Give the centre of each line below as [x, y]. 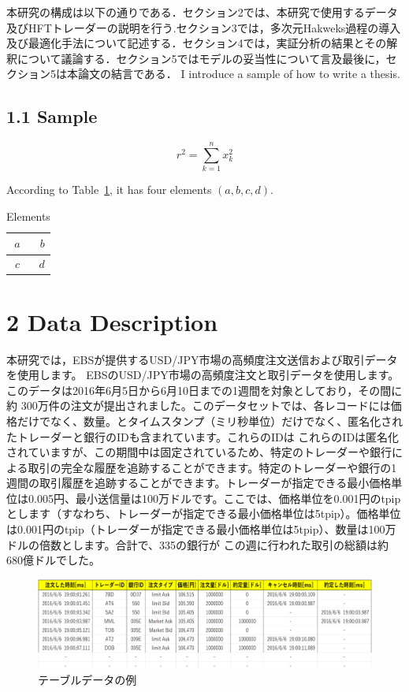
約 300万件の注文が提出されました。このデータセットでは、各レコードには [199, 406]
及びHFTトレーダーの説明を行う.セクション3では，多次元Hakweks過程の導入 [204, 27]
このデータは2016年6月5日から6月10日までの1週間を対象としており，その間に [204, 390]
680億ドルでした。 [53, 560]
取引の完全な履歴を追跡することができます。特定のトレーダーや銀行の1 [212, 467]
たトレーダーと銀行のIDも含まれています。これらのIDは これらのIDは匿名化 [203, 436]
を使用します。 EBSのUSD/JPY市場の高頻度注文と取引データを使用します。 [203, 375]
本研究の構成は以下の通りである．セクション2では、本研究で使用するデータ [202, 12]
